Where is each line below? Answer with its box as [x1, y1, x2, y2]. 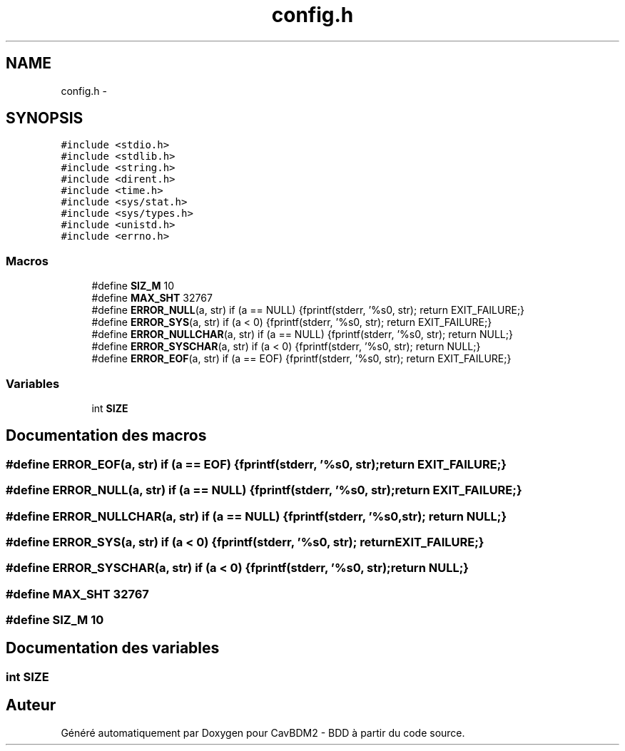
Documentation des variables [6, 639, 220, 658]
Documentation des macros [6, 426, 207, 445]
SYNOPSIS [6, 109, 83, 128]
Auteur [6, 696, 56, 715]
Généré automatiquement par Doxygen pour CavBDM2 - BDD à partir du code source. [61, 726, 465, 739]
